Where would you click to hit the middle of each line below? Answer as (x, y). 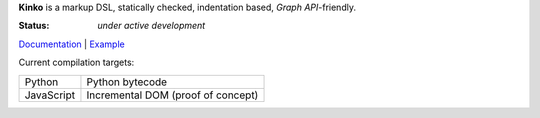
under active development (151, 26)
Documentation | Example (71, 44)
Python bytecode (127, 82)
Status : (34, 26)
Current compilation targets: (76, 62)
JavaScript (50, 95)
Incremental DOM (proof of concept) (172, 95)
